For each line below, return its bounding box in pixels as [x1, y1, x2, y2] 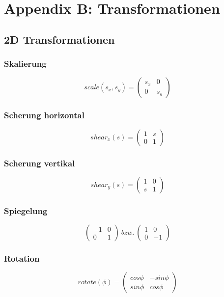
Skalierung [4, 57, 47, 70]
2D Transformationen [4, 31, 115, 47]
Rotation [4, 252, 40, 264]
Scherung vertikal [4, 157, 75, 169]
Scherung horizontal [4, 109, 84, 121]
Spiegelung [4, 204, 48, 216]
